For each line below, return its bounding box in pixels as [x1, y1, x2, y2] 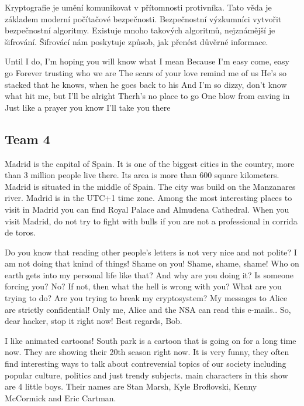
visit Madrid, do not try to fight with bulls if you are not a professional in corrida [5, 214, 298, 227]
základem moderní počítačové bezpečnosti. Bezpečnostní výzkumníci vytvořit [5, 12, 282, 25]
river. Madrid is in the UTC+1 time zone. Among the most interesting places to [5, 192, 292, 204]
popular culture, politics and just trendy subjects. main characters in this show [5, 369, 288, 381]
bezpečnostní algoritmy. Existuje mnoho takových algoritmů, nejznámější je [5, 24, 275, 36]
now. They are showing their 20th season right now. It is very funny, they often [5, 346, 289, 358]
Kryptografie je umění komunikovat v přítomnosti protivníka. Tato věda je [5, 1, 272, 13]
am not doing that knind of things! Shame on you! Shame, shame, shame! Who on [5, 257, 299, 269]
